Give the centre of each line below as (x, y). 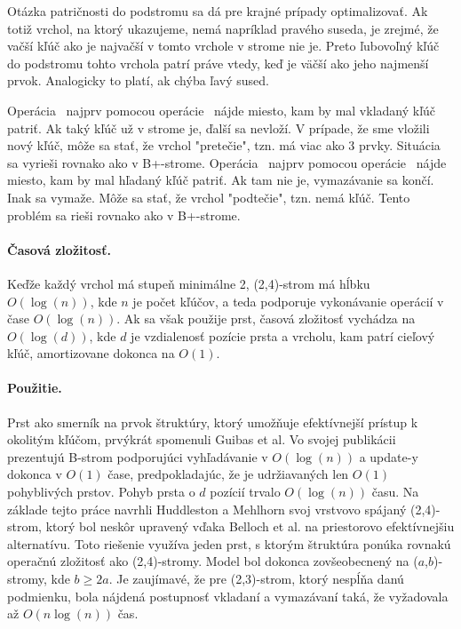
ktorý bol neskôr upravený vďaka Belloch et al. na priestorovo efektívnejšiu (250, 526)
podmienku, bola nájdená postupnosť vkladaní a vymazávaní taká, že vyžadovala (228, 596)
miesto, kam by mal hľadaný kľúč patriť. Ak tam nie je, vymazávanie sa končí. (221, 180)
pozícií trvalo (245, 492)
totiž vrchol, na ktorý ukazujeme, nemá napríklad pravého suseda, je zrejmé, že (223, 28)
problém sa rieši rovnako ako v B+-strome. (124, 215)
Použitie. (35, 388)
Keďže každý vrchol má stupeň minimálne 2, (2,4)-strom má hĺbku (189, 283)
